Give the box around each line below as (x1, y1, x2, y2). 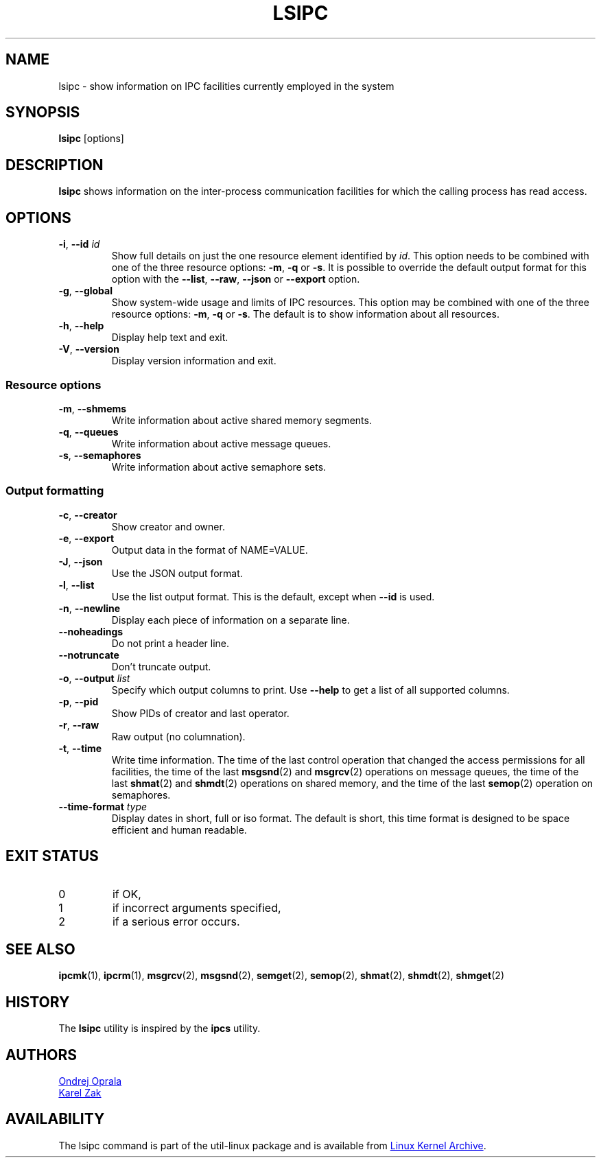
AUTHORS (5, 1046, 78, 1064)
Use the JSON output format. (111, 567, 243, 579)
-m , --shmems (58, 402, 127, 414)
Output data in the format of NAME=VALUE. (111, 543, 308, 556)
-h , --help (58, 320, 104, 332)
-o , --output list (58, 672, 130, 684)
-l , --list (58, 578, 95, 591)
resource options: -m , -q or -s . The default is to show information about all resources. (111, 308, 499, 320)
